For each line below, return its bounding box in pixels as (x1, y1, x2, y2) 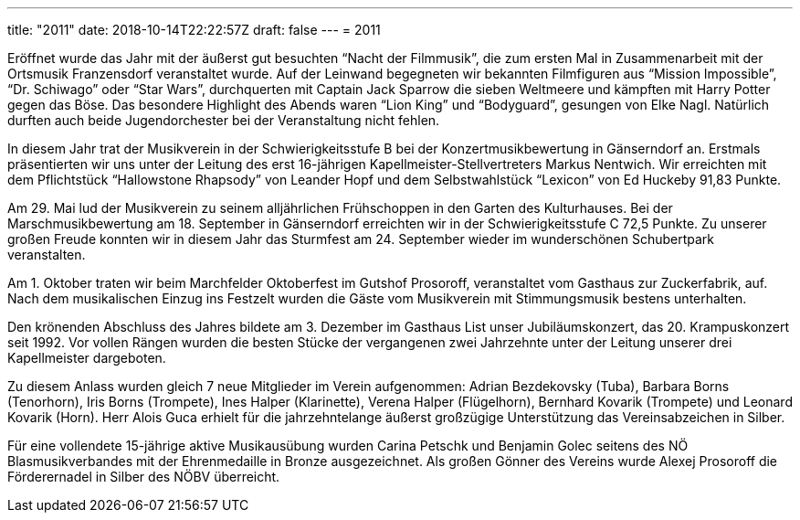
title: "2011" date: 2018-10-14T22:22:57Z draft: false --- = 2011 (7, 22, 381, 37)
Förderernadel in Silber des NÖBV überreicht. (7, 469, 280, 484)
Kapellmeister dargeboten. (7, 350, 166, 366)
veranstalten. (7, 247, 86, 262)
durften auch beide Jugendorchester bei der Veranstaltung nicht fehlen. (7, 112, 440, 128)
